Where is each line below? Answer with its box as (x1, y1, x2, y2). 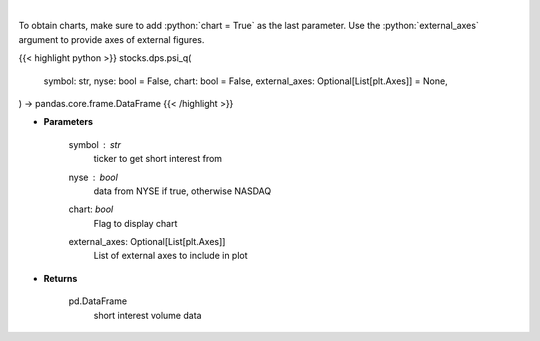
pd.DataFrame (68, 295, 128, 307)
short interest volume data (93, 309, 202, 321)
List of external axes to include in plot (93, 250, 249, 262)
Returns (43, 272, 78, 284)
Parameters (43, 116, 94, 128)
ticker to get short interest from (93, 153, 223, 165)
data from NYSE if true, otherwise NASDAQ (93, 185, 272, 197)
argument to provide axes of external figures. (18, 33, 205, 45)
